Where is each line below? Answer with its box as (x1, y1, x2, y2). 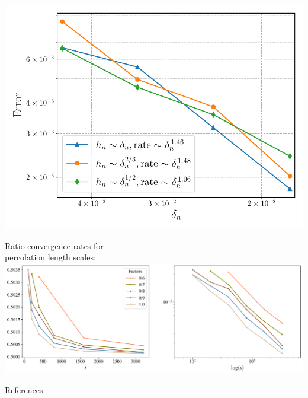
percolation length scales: (5, 251, 96, 263)
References (5, 383, 43, 396)
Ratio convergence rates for (5, 239, 104, 251)
